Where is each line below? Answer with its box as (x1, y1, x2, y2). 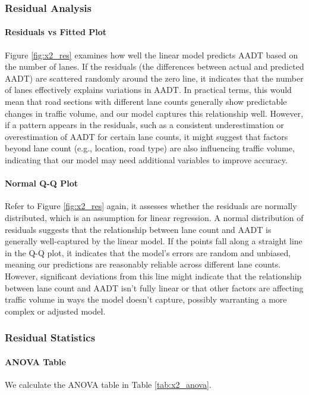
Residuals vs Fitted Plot (5, 26, 106, 38)
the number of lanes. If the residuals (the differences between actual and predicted (5, 60, 304, 73)
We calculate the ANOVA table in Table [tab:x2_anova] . (5, 378, 212, 390)
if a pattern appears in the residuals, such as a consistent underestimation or (5, 119, 284, 131)
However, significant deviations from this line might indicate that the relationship (5, 269, 302, 282)
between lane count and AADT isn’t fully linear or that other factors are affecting (5, 281, 304, 294)
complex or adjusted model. (5, 304, 106, 317)
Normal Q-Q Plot (5, 177, 78, 189)
